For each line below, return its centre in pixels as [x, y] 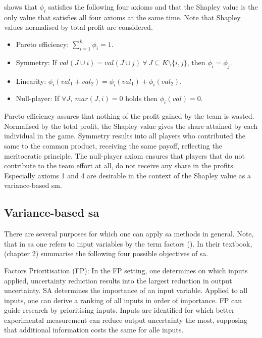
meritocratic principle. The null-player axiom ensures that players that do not [124, 155]
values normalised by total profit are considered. [78, 27]
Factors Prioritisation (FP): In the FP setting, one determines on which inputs [126, 270]
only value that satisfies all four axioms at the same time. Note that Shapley [122, 17]
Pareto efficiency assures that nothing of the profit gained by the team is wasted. [129, 116]
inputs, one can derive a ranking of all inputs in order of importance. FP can [123, 300]
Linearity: [31, 81]
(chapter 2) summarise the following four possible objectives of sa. [106, 253]
